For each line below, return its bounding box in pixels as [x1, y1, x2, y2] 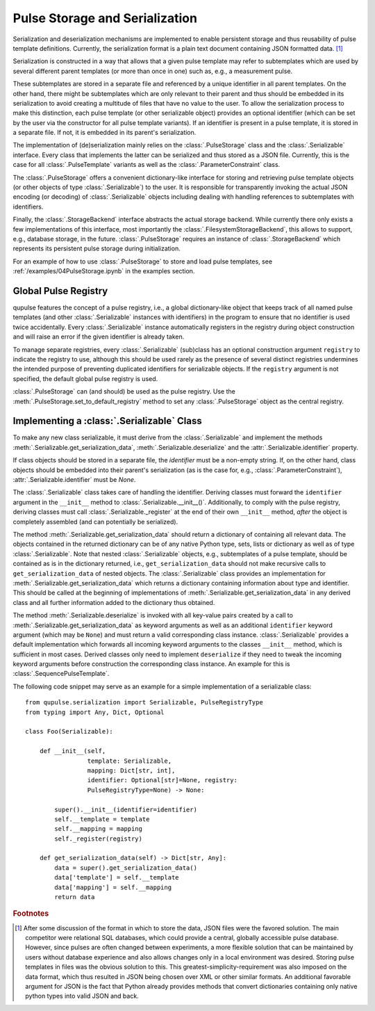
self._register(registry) [54, 834, 142, 843]
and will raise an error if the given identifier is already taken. [12, 332, 185, 341]
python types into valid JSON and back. [25, 992, 139, 1001]
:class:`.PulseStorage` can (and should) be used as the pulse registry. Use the [12, 387, 235, 396]
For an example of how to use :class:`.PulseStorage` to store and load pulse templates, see [12, 257, 273, 266]
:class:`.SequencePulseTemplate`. [12, 670, 110, 678]
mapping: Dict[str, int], [87, 766, 176, 775]
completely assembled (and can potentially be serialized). [12, 517, 178, 526]
